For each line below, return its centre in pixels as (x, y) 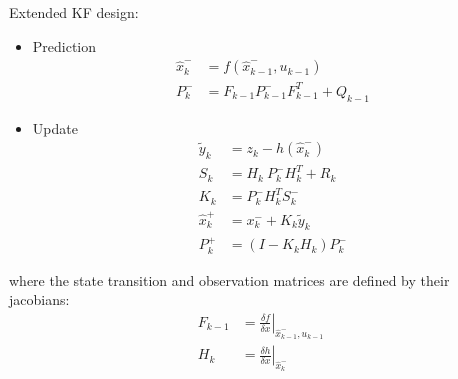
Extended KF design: (74, 12)
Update (55, 127)
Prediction (64, 45)
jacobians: (39, 299)
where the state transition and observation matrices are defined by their (229, 279)
